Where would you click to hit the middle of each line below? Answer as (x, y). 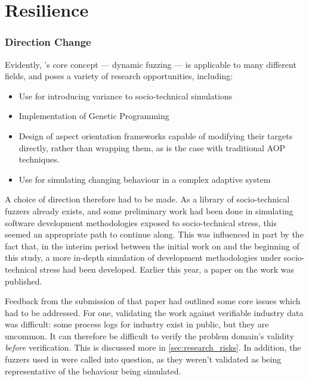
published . (24, 281)
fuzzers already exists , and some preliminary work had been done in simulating (149, 210)
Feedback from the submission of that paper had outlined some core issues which (153, 301)
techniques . (39, 159)
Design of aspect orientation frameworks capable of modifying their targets (156, 135)
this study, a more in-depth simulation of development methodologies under (143, 257)
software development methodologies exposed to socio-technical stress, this (141, 222)
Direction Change (48, 42)
